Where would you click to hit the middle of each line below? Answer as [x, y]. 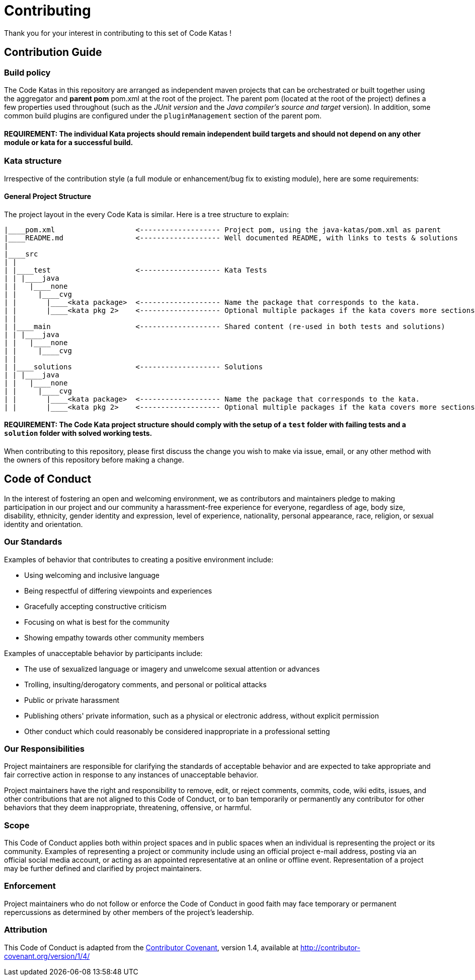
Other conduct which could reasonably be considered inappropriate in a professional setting [177, 731]
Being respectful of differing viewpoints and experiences [118, 591]
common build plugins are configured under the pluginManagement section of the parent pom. [163, 115]
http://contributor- [330, 947]
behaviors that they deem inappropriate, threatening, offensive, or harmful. [128, 808]
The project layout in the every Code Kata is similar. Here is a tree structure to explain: [146, 214]
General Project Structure [48, 197]
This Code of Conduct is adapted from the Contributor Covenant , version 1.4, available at [151, 947]
